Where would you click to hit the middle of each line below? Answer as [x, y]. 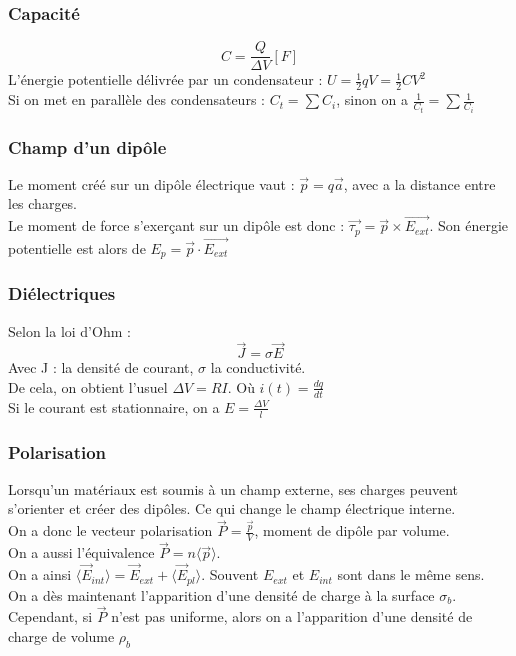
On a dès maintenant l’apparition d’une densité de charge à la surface [221, 594]
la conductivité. [258, 367]
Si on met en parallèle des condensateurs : [136, 99]
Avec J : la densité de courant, [101, 367]
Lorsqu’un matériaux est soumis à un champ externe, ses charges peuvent [233, 488]
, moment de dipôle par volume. [352, 530]
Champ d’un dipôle [87, 146]
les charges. [43, 203]
